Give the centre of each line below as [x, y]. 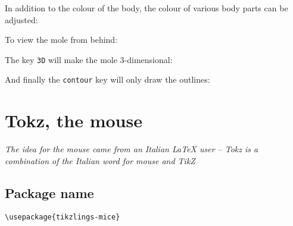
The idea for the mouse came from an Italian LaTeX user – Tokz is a [132, 149]
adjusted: [21, 19]
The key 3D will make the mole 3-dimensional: [89, 59]
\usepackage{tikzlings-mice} [63, 217]
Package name [49, 192]
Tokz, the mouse [74, 120]
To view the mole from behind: [61, 40]
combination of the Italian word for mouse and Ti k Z [100, 160]
